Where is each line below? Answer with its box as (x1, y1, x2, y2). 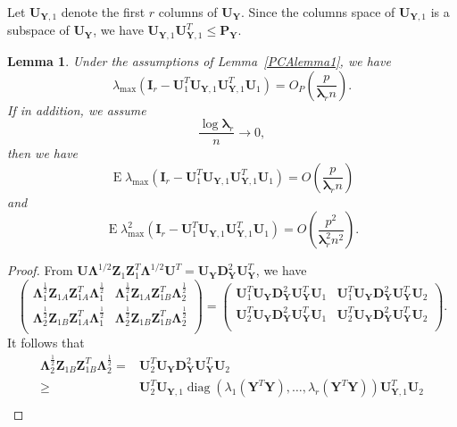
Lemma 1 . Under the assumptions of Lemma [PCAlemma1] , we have (7, 51, 391, 70)
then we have (7, 144, 79, 163)
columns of (158, 3, 218, 21)
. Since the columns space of (240, 3, 395, 21)
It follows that (7, 333, 85, 352)
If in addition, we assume (7, 100, 146, 119)
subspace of (7, 21, 70, 39)
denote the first (61, 3, 145, 21)
